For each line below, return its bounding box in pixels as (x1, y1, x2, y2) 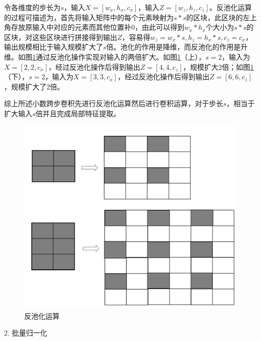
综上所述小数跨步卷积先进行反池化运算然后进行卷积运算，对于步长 (4, 98, 223, 109)
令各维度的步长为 (4, 2, 61, 12)
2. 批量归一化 (4, 327, 47, 338)
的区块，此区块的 (186, 12, 243, 22)
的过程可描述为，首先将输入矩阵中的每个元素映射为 (4, 12, 174, 22)
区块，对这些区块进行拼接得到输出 (4, 31, 117, 42)
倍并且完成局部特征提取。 (35, 108, 121, 118)
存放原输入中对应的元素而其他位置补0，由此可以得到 (11, 22, 184, 32)
